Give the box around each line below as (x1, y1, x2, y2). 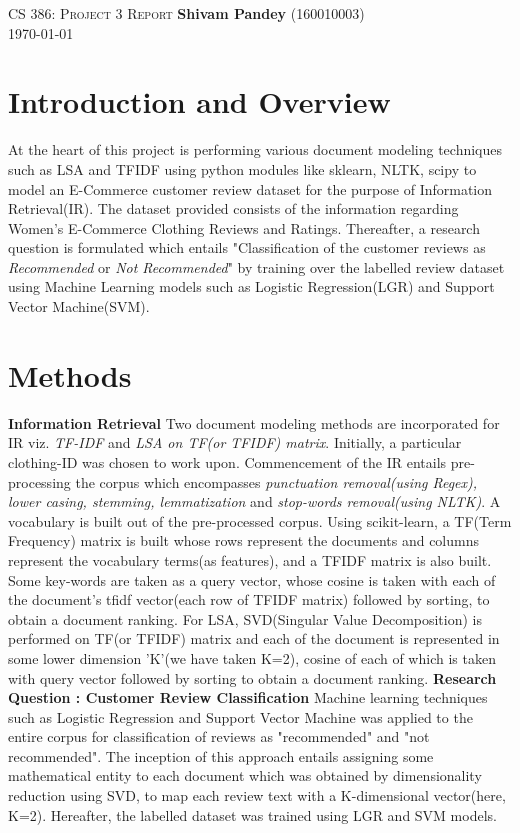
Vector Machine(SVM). (8, 296, 150, 317)
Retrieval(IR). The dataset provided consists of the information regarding (8, 198, 459, 219)
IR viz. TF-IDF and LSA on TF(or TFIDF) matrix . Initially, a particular (8, 432, 462, 453)
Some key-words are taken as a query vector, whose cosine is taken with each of (8, 569, 496, 590)
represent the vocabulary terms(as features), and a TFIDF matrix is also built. (8, 549, 492, 570)
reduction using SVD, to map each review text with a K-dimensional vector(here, (8, 785, 506, 806)
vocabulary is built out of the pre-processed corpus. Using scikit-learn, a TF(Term (8, 510, 512, 531)
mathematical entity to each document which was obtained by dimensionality (8, 765, 482, 786)
